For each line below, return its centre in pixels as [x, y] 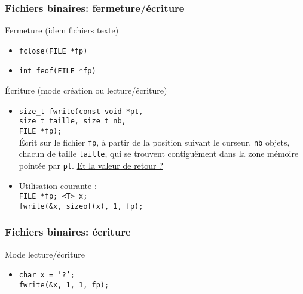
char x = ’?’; [47, 275]
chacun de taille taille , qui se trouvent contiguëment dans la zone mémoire [159, 154]
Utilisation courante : [58, 185]
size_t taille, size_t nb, [72, 121]
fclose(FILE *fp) [53, 51]
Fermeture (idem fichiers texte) [62, 30]
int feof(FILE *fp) [57, 71]
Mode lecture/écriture [45, 254]
